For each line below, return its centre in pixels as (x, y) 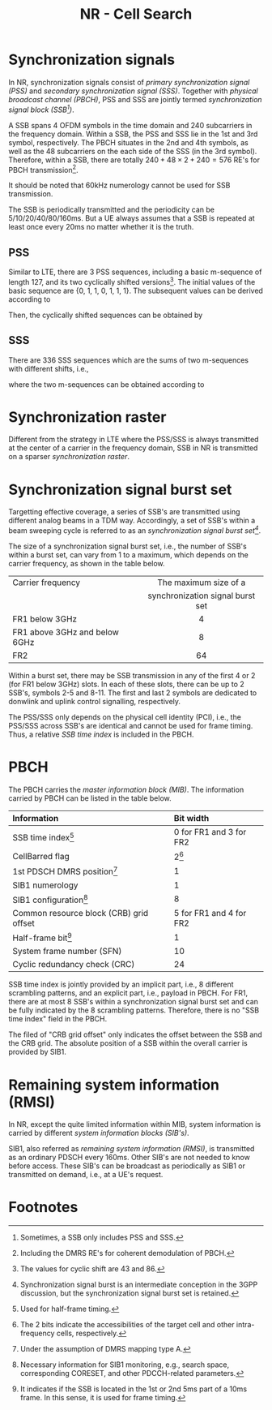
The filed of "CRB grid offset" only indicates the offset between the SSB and (136, 1034)
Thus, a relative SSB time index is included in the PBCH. (101, 734)
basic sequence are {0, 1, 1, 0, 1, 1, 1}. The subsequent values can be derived (136, 290)
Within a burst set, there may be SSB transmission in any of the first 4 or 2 (132, 676)
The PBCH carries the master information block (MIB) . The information (126, 789)
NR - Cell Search (136, 14)
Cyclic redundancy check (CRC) (74, 965)
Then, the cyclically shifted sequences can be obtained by (106, 315)
